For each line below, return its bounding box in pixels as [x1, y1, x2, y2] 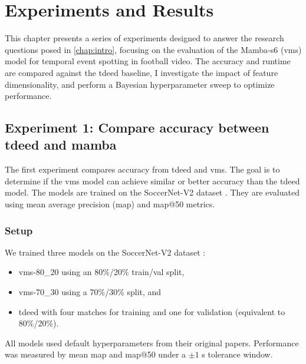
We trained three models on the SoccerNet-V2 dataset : [5, 246, 206, 258]
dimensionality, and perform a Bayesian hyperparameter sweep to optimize [5, 78, 275, 90]
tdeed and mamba [5, 135, 117, 154]
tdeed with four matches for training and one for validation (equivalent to [18, 305, 285, 317]
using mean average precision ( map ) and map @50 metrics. [5, 198, 215, 210]
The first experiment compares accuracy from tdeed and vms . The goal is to [5, 163, 280, 176]
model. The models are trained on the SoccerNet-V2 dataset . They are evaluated [5, 186, 300, 198]
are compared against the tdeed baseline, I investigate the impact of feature [5, 66, 278, 78]
